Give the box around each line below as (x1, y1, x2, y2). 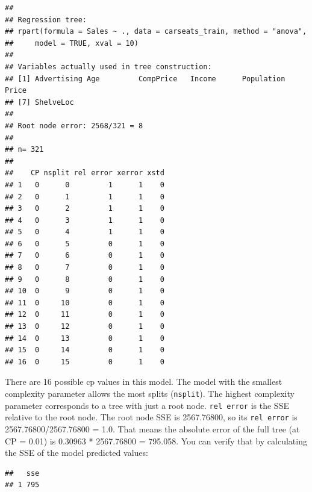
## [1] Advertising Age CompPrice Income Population (5, 74, 285, 83)
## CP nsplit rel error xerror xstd (5, 169, 164, 178)
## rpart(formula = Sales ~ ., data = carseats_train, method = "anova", (5, 27, 307, 36)
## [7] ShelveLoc (5, 98, 74, 107)
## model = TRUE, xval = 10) (5, 39, 139, 48)
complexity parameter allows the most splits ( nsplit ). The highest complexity (5, 387, 295, 399)
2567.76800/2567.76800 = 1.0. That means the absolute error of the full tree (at (5, 422, 300, 435)
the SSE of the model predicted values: (5, 446, 148, 459)
